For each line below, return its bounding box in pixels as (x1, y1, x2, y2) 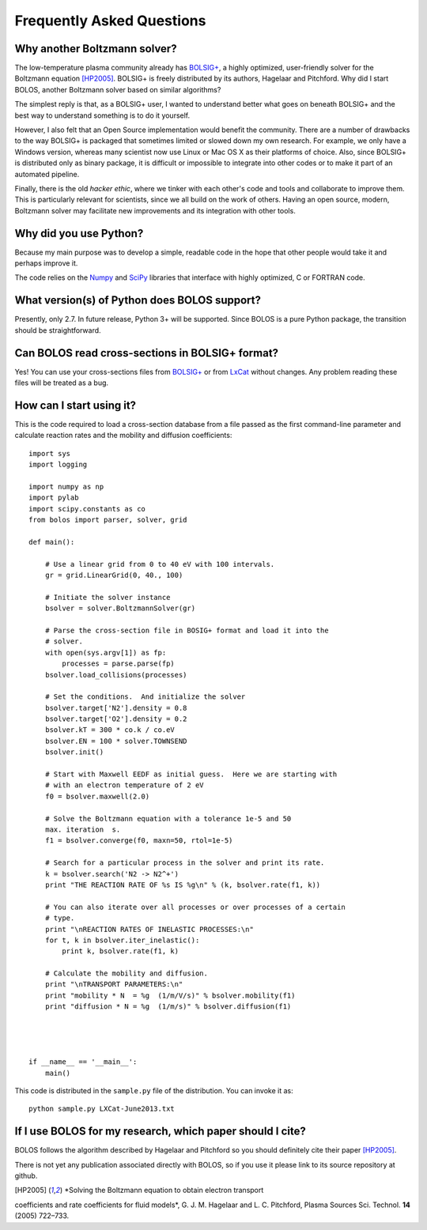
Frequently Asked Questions (14, 12, 206, 29)
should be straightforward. (14, 325, 102, 335)
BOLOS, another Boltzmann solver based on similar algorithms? (14, 85, 221, 94)
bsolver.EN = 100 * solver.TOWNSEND (44, 736, 187, 745)
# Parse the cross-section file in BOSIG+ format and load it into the (44, 625, 329, 635)
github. (14, 1171, 38, 1181)
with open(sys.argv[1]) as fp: (44, 648, 167, 657)
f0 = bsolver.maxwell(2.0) (44, 791, 150, 801)
